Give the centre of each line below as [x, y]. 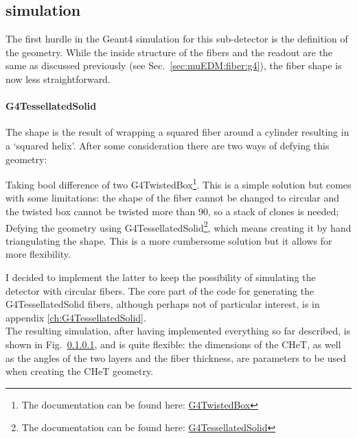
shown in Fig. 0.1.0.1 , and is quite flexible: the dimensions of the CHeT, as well [173, 344]
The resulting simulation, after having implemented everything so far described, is [178, 331]
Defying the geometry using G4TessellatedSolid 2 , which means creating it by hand [178, 226]
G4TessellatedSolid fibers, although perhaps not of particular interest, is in [163, 304]
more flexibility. [38, 254]
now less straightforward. [58, 78]
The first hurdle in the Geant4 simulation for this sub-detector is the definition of [177, 39]
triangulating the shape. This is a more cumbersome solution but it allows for [169, 240]
